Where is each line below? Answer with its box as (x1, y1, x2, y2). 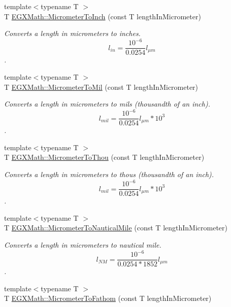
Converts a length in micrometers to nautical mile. (4, 240, 161, 250)
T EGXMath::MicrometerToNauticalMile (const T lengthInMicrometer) (4, 222, 228, 233)
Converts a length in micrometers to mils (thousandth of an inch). (4, 98, 210, 109)
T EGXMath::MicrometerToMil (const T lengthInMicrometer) (4, 81, 199, 92)
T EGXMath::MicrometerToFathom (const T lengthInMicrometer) (4, 293, 212, 303)
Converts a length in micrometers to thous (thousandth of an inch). (4, 169, 214, 180)
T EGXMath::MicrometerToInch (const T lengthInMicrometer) (4, 11, 201, 21)
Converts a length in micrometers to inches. (4, 28, 141, 39)
